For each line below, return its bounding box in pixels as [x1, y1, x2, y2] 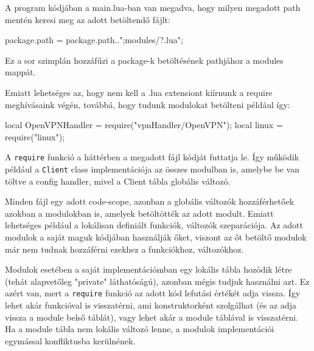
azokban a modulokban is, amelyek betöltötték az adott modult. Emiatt [5, 206, 274, 219]
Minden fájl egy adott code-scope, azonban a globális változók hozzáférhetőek [5, 195, 295, 208]
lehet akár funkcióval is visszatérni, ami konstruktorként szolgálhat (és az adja [5, 299, 296, 312]
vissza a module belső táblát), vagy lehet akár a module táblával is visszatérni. [5, 310, 298, 323]
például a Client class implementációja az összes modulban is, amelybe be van [5, 163, 299, 175]
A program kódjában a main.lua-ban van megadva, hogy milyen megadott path [5, 1, 301, 13]
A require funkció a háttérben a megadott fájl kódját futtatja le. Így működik [5, 151, 299, 163]
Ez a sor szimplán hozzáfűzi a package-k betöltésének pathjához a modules [5, 53, 284, 66]
